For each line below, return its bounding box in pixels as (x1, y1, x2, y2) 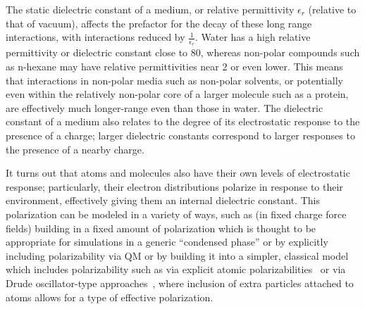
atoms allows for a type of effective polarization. (6, 289, 214, 304)
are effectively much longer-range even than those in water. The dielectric (6, 100, 323, 115)
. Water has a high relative (194, 30, 311, 44)
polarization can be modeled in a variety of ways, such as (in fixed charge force (6, 206, 347, 221)
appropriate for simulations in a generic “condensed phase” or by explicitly (6, 234, 328, 249)
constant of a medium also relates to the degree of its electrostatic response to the (6, 114, 360, 129)
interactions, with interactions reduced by (6, 30, 185, 44)
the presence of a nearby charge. (6, 141, 144, 156)
